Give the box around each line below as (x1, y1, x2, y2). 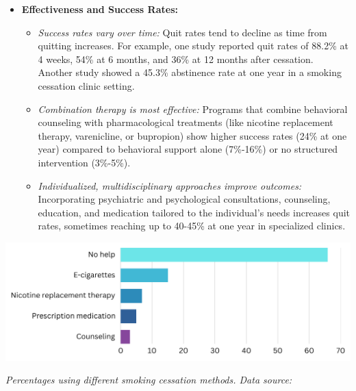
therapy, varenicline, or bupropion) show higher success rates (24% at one (38, 128, 347, 142)
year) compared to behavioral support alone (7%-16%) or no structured (38, 142, 338, 156)
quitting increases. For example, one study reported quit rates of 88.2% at (38, 38, 348, 53)
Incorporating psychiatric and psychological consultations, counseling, (38, 192, 331, 206)
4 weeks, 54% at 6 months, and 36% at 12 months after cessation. (38, 51, 314, 66)
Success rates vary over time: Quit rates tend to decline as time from (38, 25, 327, 39)
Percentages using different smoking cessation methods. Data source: (5, 373, 292, 387)
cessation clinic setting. (38, 78, 135, 92)
